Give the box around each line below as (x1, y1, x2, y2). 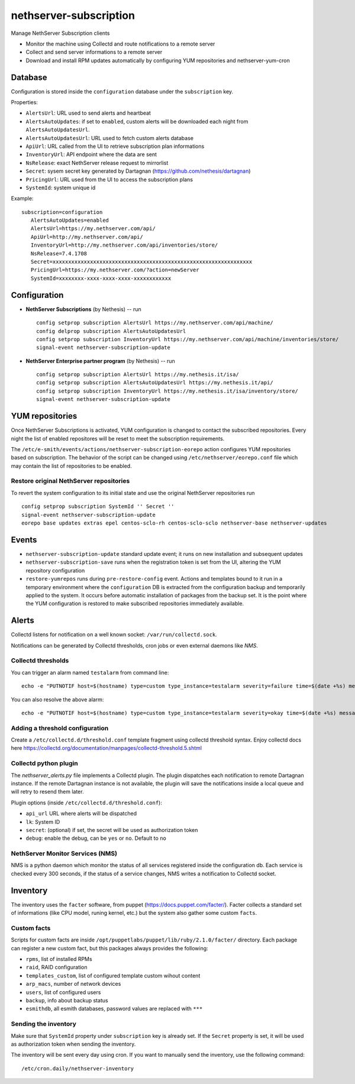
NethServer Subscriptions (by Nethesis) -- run (25, 305, 141, 313)
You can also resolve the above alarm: (11, 695, 104, 703)
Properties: (11, 99, 38, 106)
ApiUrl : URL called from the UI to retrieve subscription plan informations (25, 143, 205, 150)
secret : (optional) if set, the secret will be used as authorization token (25, 826, 198, 833)
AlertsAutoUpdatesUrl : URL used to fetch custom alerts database (25, 134, 193, 141)
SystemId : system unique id (25, 184, 96, 191)
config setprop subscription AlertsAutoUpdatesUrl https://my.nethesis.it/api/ (36, 379, 273, 386)
